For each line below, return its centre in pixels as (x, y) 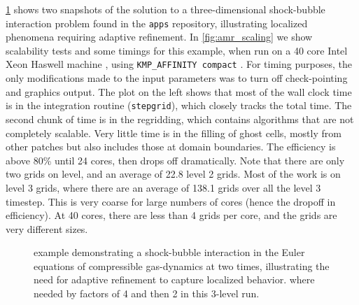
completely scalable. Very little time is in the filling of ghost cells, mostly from (174, 133)
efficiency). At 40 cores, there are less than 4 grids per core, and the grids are (171, 215)
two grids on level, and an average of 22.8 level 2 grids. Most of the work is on (173, 174)
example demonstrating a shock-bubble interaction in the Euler (169, 252)
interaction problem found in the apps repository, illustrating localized (157, 23)
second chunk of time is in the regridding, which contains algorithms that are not (180, 119)
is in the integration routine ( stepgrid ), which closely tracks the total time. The (179, 105)
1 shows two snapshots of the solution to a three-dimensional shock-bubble (166, 9)
